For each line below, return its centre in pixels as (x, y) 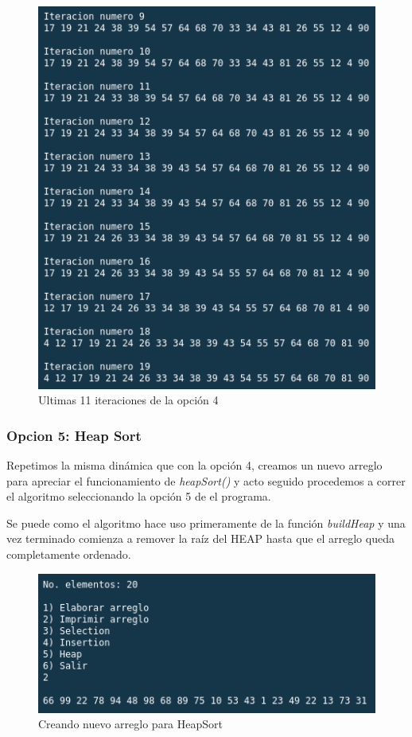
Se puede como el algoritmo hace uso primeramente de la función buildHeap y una (206, 523)
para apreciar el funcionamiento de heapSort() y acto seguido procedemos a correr (206, 480)
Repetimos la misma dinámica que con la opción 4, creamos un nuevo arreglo (194, 465)
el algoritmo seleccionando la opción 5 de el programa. (139, 496)
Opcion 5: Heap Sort (74, 435)
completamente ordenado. (69, 554)
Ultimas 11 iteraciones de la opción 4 (128, 400)
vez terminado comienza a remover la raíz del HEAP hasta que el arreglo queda (200, 538)
